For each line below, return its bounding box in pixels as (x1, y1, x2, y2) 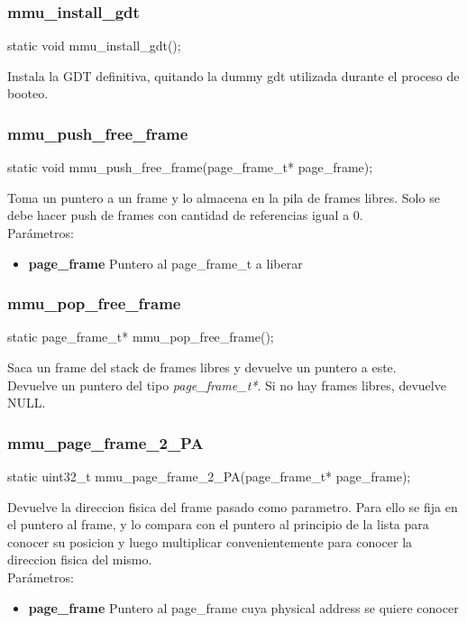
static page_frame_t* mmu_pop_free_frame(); (7, 327, 274, 346)
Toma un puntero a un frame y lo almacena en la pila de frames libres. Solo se (7, 188, 440, 206)
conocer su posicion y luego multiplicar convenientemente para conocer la (7, 532, 413, 551)
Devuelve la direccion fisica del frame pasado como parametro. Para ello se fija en (7, 497, 458, 516)
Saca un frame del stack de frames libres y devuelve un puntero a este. (7, 358, 397, 376)
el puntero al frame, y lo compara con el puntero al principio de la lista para (7, 515, 429, 534)
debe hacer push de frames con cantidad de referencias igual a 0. (7, 206, 363, 224)
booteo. (7, 84, 49, 103)
